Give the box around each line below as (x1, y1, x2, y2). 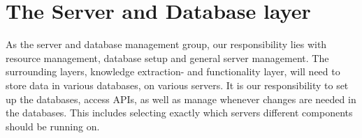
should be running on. (6, 118, 100, 133)
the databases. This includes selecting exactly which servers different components (6, 105, 353, 120)
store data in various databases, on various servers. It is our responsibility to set (6, 77, 349, 92)
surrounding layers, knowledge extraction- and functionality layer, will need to (6, 64, 340, 79)
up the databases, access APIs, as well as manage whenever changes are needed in (6, 91, 356, 106)
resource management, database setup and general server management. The (6, 50, 329, 65)
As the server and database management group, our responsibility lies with (6, 37, 327, 52)
